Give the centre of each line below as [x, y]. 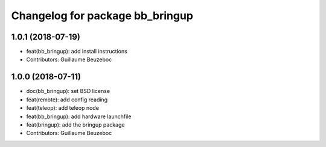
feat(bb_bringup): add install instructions [77, 52]
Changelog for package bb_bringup [102, 16]
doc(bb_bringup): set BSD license [68, 91]
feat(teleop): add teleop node [63, 108]
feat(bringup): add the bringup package [75, 124]
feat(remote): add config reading [67, 100]
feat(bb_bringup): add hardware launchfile [79, 116]
